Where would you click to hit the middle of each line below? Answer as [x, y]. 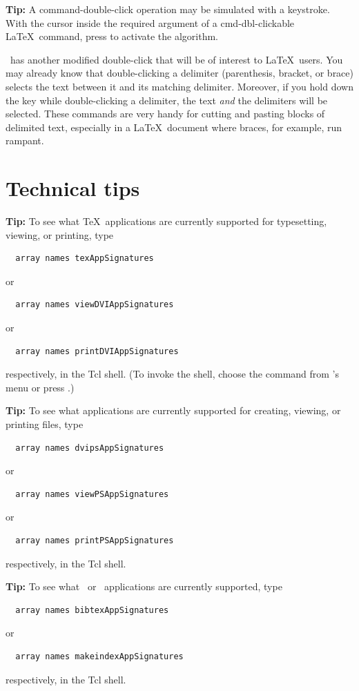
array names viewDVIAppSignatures [95, 305]
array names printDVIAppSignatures [97, 351]
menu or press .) [40, 387]
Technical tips [73, 188]
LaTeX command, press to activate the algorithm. [112, 36]
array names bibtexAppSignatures [92, 610]
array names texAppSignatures [85, 259]
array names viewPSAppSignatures [92, 494]
